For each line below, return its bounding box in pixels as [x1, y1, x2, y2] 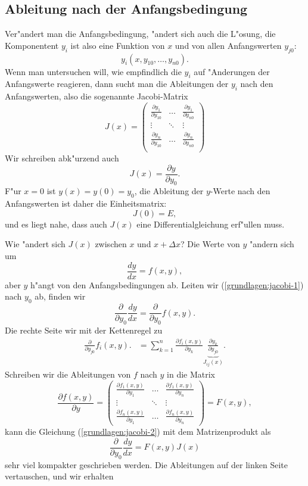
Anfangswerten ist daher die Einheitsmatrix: [5, 197, 167, 210]
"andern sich [249, 238, 294, 250]
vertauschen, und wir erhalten [5, 470, 114, 482]
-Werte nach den [210, 185, 270, 197]
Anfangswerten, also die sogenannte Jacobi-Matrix [5, 90, 188, 102]
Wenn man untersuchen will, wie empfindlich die [5, 65, 182, 77]
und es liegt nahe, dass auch [5, 217, 107, 230]
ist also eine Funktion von [70, 39, 165, 51]
